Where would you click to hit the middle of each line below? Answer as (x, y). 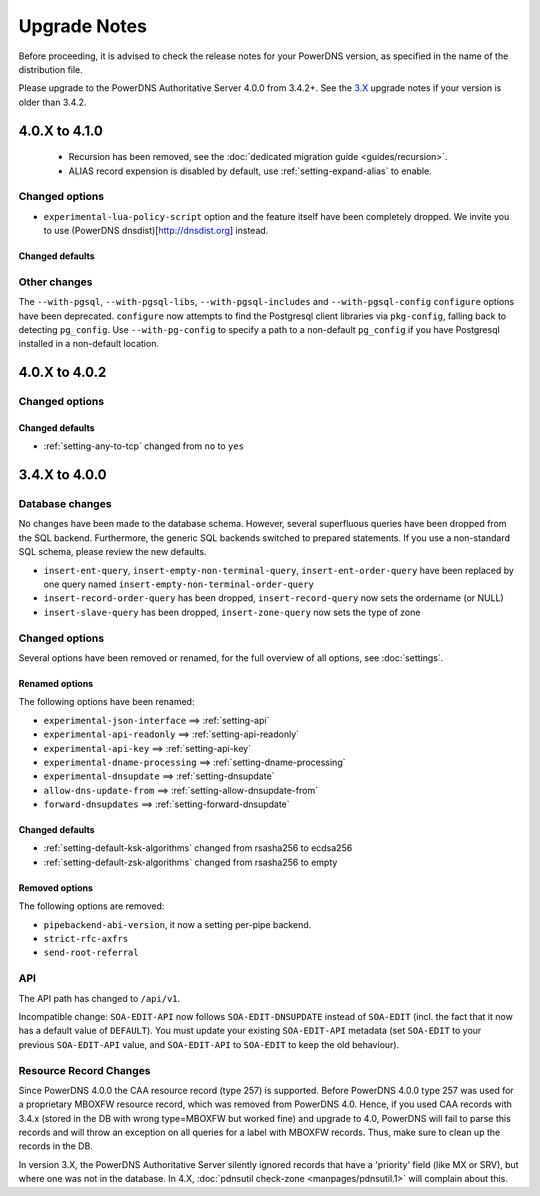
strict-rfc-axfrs (86, 939)
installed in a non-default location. (89, 344)
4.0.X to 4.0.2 (62, 372)
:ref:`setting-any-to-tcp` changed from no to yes (144, 446)
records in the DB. (56, 1146)
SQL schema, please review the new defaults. (112, 552)
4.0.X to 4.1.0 (61, 130)
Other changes (55, 282)
